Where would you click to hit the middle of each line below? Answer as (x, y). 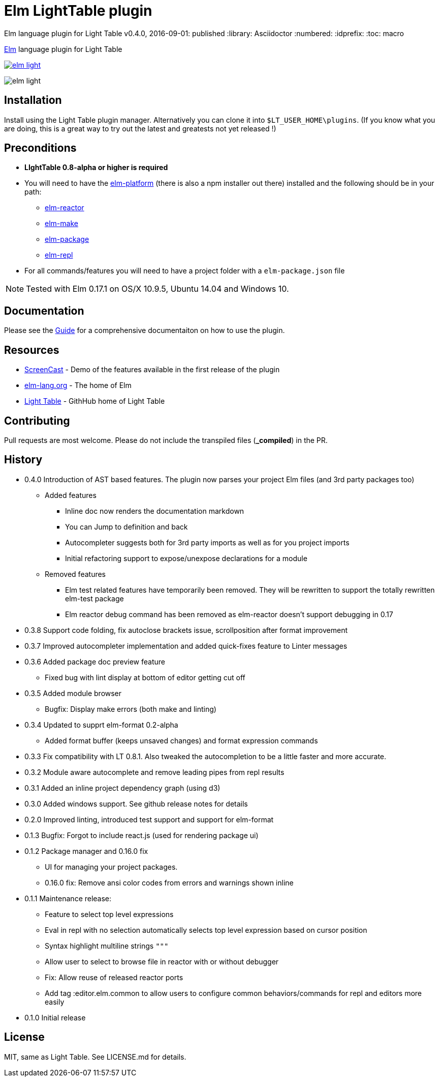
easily (55, 1002)
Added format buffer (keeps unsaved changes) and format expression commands (181, 740)
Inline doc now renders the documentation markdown (155, 511)
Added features (71, 495)
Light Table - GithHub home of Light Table (95, 401)
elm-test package (95, 598)
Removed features (75, 574)
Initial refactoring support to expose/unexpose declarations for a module (186, 558)
